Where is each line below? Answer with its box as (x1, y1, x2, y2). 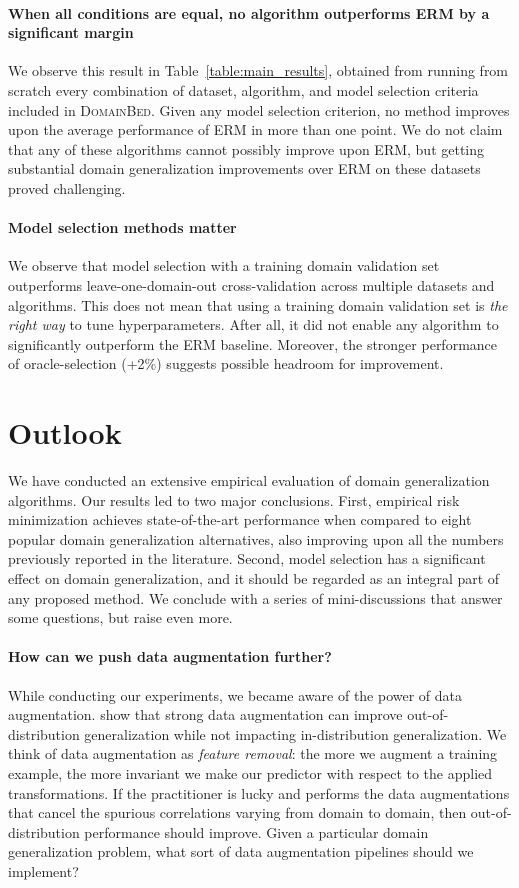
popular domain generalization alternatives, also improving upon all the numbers (8, 528, 504, 549)
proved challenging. (8, 177, 126, 198)
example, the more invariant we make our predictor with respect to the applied (8, 762, 493, 783)
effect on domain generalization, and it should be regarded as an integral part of (8, 568, 500, 588)
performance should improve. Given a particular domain (84, 821, 429, 842)
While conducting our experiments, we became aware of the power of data (8, 684, 463, 705)
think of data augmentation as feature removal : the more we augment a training (8, 743, 498, 764)
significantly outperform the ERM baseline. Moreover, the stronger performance (8, 333, 498, 354)
